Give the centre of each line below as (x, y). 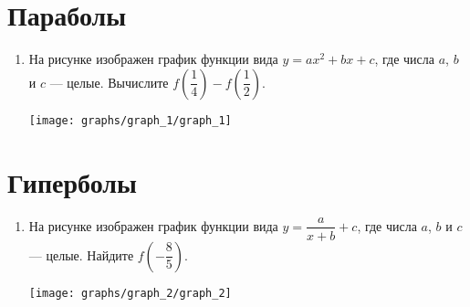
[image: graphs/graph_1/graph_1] (130, 120)
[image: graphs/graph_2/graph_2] (130, 293)
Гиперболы (72, 181)
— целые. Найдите (81, 254)
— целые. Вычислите (109, 82)
